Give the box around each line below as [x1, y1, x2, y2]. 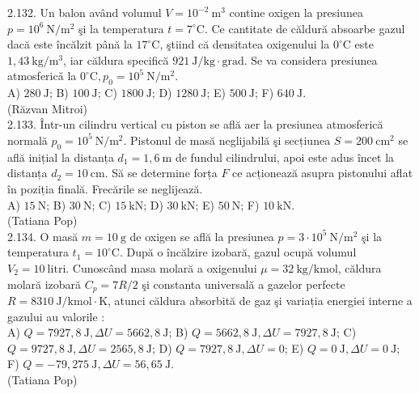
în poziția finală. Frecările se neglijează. [7, 180, 203, 197]
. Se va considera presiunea [243, 51, 378, 68]
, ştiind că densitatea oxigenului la [159, 36, 330, 53]
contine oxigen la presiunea [229, 4, 363, 20]
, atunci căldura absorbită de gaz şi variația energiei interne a [108, 291, 413, 308]
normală [7, 131, 48, 148]
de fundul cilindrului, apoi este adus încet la [175, 148, 395, 165]
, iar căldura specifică [63, 51, 169, 68]
